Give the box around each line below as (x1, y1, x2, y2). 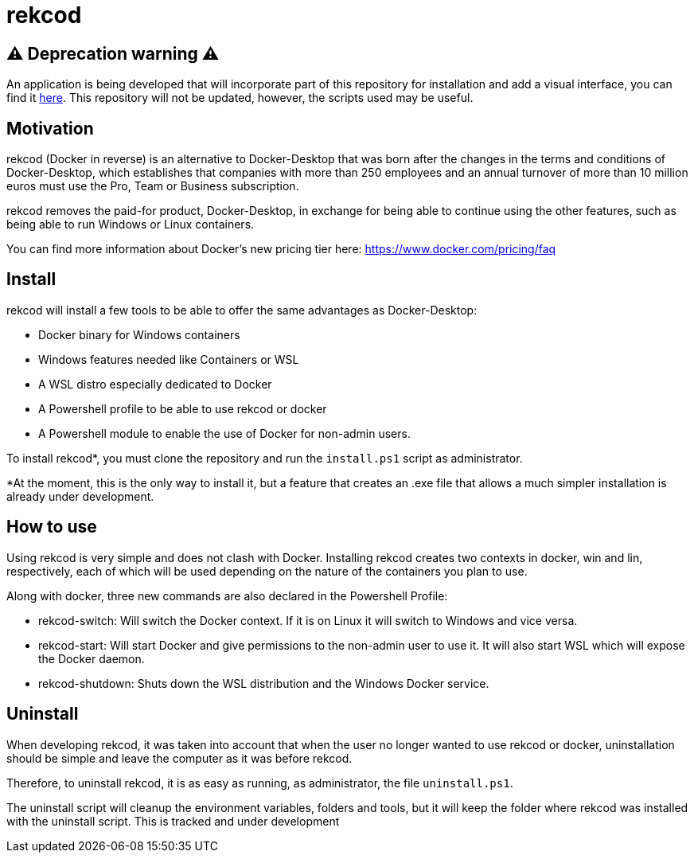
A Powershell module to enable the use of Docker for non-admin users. (38, 426, 411, 440)
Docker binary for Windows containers (38, 327, 240, 342)
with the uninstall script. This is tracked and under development (6, 814, 340, 828)
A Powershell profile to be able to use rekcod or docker (38, 401, 327, 416)
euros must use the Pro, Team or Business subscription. (6, 179, 299, 193)
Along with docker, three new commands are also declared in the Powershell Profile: (6, 588, 448, 603)
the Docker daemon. (38, 651, 145, 666)
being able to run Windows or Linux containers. (6, 217, 255, 232)
